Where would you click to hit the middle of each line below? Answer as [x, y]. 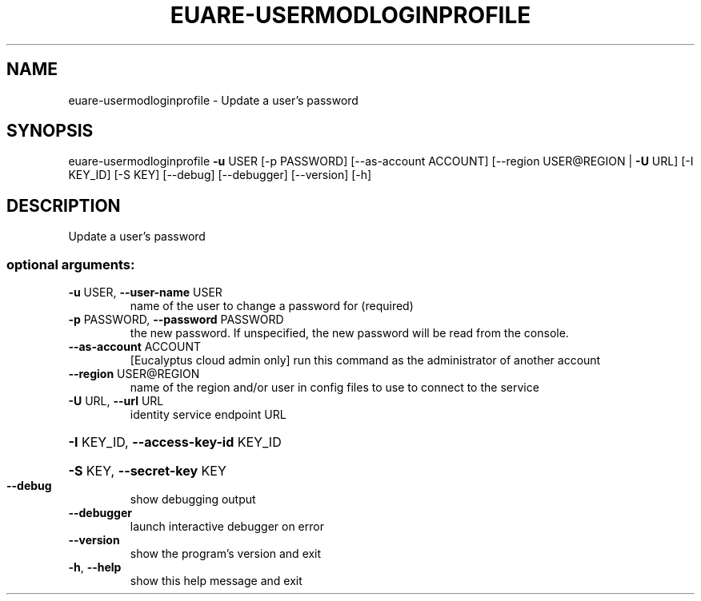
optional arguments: [71, 264]
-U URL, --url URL [116, 401]
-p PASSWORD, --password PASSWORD [176, 320]
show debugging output [193, 500]
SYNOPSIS [50, 131]
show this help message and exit [216, 581]
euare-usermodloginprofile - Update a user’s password [213, 100]
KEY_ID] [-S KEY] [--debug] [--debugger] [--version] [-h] [220, 175]
